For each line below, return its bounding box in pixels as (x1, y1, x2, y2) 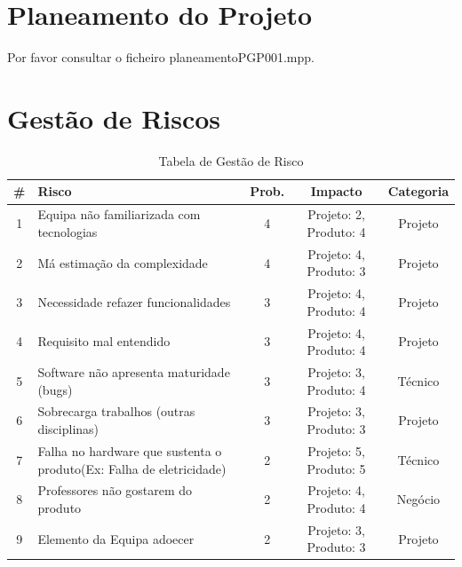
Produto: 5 (307, 459, 366, 477)
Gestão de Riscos (7, 99, 221, 136)
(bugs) (37, 380, 73, 398)
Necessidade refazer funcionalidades (37, 292, 231, 311)
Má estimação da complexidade (37, 253, 208, 272)
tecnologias (37, 222, 98, 240)
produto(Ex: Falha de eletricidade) (37, 459, 227, 477)
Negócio (396, 490, 441, 508)
